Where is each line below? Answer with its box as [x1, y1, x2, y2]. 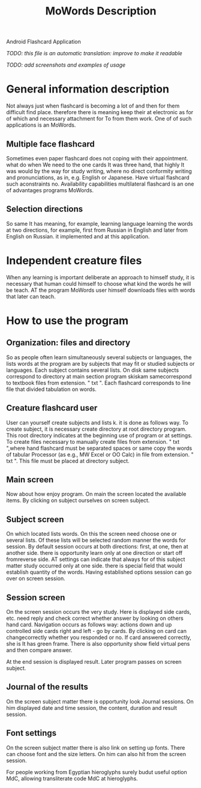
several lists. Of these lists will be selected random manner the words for [6, 536, 186, 544]
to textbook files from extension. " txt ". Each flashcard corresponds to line [6, 379, 191, 386]
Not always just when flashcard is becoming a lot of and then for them [6, 102, 180, 109]
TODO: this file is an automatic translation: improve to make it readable [6, 50, 183, 57]
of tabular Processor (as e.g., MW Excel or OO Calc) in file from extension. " [6, 450, 194, 458]
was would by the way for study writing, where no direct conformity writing [6, 167, 192, 175]
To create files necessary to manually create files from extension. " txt [6, 438, 180, 445]
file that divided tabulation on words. [6, 386, 97, 393]
